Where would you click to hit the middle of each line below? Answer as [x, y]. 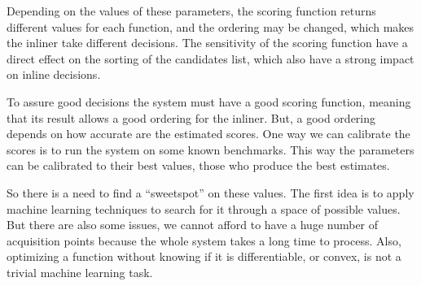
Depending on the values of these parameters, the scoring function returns [191, 11]
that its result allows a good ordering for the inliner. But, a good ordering [191, 117]
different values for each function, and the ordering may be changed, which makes [210, 26]
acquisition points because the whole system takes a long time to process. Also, [204, 240]
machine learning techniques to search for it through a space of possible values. [204, 208]
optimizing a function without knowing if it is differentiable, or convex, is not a [204, 256]
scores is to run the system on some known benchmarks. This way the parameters [210, 149]
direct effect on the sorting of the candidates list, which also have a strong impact [210, 58]
